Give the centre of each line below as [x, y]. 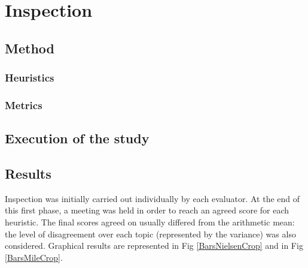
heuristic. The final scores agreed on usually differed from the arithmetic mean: [150, 222]
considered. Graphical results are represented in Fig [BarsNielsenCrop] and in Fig [154, 246]
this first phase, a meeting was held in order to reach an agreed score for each [147, 210]
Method [30, 48]
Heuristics [30, 78]
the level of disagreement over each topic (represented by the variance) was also [150, 234]
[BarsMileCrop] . [34, 257]
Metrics [24, 105]
